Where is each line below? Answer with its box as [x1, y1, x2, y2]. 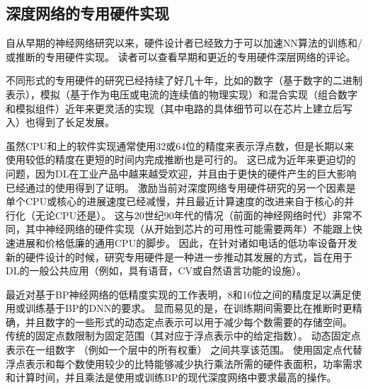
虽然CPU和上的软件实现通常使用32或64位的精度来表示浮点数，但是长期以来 [6, 138, 355, 153]
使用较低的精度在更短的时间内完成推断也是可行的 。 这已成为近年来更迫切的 [6, 152, 356, 167]
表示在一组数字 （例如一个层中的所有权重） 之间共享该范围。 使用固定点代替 [6, 342, 362, 357]
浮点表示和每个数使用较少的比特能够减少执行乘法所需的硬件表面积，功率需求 [6, 356, 362, 371]
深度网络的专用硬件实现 [6, 2, 169, 24]
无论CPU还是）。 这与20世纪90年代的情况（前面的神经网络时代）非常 [35, 207, 352, 222]
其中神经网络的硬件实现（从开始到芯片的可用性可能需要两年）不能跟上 [25, 221, 352, 236]
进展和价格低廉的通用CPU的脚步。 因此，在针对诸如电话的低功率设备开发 [15, 235, 357, 250]
